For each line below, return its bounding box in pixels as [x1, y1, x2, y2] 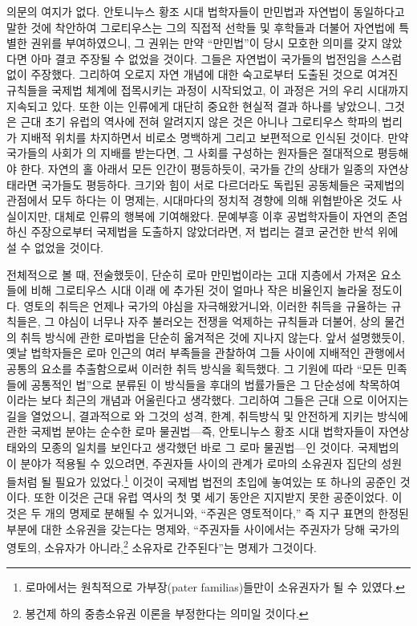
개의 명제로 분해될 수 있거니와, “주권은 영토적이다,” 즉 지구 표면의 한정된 [44, 505, 409, 522]
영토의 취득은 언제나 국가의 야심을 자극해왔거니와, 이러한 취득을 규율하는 [23, 297, 387, 314]
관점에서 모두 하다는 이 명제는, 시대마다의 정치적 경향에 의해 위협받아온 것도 [6, 192, 388, 209]
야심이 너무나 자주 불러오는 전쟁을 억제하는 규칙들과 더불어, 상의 [58, 313, 381, 330]
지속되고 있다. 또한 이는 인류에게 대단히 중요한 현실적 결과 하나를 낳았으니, [6, 97, 381, 114]
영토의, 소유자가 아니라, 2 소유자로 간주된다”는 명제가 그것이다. [6, 537, 317, 555]
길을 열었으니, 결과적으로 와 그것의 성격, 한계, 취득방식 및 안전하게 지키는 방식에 [6, 407, 408, 424]
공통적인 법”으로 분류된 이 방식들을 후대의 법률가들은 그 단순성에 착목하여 [30, 376, 401, 392]
